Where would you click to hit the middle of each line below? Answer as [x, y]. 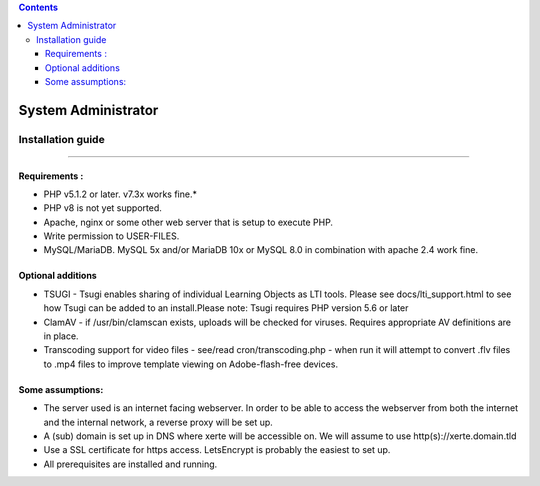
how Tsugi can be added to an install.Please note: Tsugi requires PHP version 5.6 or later [226, 308]
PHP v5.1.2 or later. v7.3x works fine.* [120, 194]
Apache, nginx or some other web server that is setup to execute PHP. [188, 222]
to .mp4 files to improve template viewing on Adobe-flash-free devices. [191, 364]
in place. [61, 336]
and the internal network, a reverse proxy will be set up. [158, 422]
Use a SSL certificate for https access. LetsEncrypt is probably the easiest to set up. [217, 450]
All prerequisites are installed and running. [130, 464]
